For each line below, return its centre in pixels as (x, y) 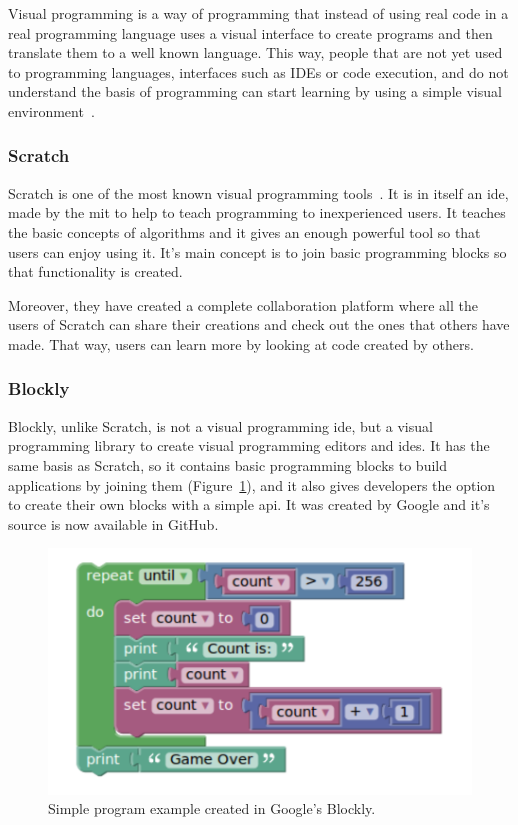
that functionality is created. (95, 271)
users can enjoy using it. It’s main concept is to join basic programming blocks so (257, 251)
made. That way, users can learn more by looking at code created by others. (241, 343)
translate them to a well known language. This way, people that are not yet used (255, 52)
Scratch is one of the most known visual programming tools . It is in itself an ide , (258, 192)
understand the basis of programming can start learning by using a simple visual (255, 91)
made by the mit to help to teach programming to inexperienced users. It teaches (257, 212)
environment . (51, 110)
